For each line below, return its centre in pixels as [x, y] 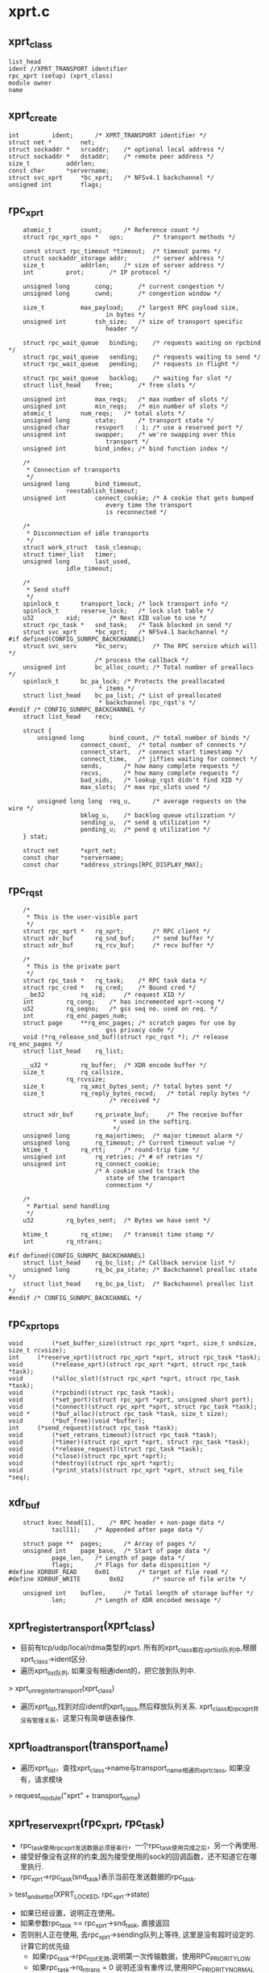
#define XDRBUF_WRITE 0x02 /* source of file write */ [128, 1579]
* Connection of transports [73, 470]
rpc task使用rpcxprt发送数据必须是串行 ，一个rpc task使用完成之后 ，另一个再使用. [139, 1846]
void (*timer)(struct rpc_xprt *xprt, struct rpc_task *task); [129, 1442]
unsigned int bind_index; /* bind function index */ [126, 449]
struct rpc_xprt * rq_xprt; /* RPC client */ [117, 932]
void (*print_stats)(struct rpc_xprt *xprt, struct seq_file [126, 1470]
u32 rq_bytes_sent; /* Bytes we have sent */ [117, 1221]
